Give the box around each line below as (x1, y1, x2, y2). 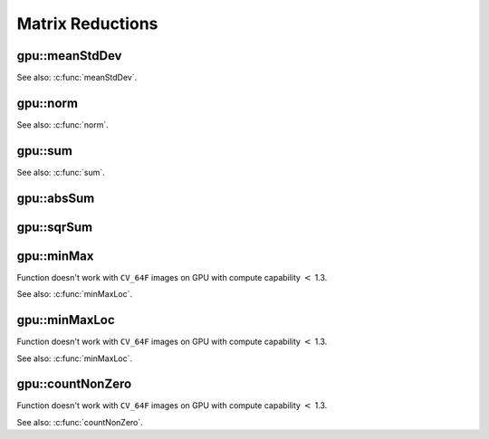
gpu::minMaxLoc (16, 312, 115, 328)
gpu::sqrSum (16, 219, 93, 234)
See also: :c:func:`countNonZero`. (16, 416, 144, 427)
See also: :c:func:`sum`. (16, 167, 106, 177)
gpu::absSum (16, 190, 95, 205)
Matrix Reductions (16, 14, 158, 33)
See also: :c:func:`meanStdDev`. (16, 72, 138, 83)
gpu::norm (16, 95, 79, 110)
